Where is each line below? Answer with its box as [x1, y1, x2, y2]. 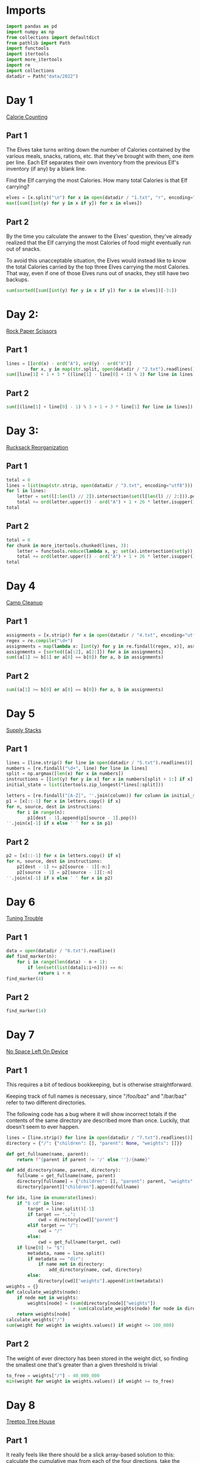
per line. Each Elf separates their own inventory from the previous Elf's [6, 159, 179, 166]
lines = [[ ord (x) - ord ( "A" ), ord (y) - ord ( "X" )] [6, 361, 132, 366]
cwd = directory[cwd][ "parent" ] [37, 1217, 118, 1223]
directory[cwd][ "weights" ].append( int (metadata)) [37, 1278, 164, 1284]
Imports [6, 4, 46, 17]
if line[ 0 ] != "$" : [17, 1245, 65, 1251]
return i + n [37, 970, 70, 976]
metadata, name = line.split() [27, 1250, 105, 1256]
